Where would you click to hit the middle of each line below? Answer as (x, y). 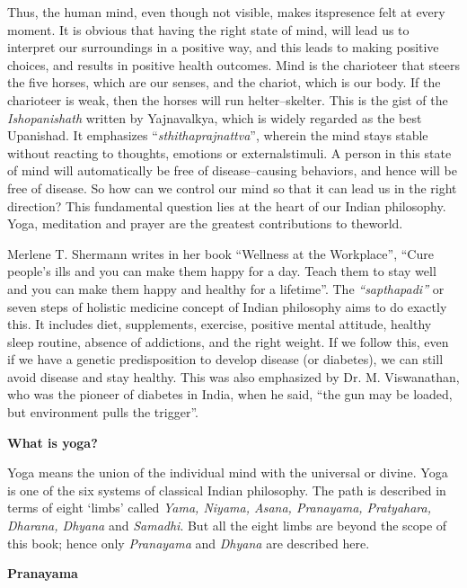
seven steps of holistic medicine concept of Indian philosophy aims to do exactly (227, 306)
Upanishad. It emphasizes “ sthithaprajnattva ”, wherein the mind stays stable (218, 135)
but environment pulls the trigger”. (103, 412)
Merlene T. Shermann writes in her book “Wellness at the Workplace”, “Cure (220, 253)
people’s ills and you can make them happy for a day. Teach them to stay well (222, 271)
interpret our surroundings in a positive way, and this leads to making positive (223, 47)
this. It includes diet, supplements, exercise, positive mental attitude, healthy (220, 324)
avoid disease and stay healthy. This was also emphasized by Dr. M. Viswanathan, (233, 376)
